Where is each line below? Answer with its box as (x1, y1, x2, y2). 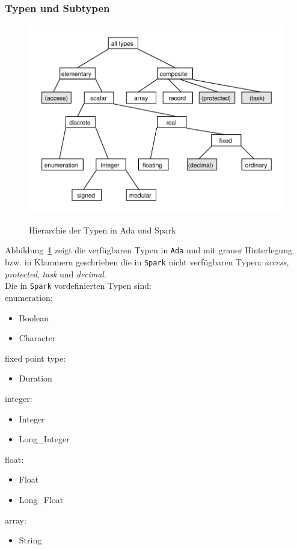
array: (5, 513, 26, 526)
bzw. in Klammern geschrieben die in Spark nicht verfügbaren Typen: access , (5, 256, 289, 268)
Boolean (19, 311, 49, 324)
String (19, 534, 42, 546)
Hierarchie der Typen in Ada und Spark (29, 223, 176, 236)
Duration (19, 372, 52, 385)
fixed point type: (5, 351, 66, 364)
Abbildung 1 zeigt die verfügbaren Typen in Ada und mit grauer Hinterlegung (5, 244, 292, 256)
